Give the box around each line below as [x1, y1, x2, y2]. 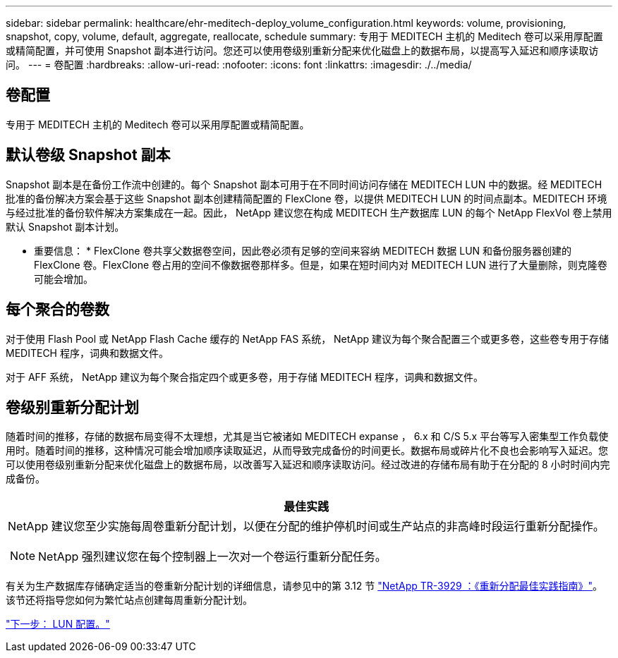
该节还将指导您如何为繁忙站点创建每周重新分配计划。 [6, 594, 253, 607]
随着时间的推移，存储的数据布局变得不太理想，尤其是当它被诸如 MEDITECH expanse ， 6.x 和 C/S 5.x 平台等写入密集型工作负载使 [6, 430, 609, 443]
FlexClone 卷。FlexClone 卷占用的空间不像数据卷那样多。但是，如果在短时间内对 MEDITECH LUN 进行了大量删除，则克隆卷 [34, 258, 607, 271]
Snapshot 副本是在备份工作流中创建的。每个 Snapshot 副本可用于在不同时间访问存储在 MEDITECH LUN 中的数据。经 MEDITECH [6, 178, 602, 190]
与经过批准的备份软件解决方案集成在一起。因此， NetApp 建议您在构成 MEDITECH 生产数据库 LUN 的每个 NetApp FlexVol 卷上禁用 [6, 206, 612, 219]
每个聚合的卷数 [6, 300, 109, 319]
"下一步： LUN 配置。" [6, 618, 110, 630]
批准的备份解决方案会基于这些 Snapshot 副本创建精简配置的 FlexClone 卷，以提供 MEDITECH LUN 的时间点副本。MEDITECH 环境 [6, 192, 607, 205]
